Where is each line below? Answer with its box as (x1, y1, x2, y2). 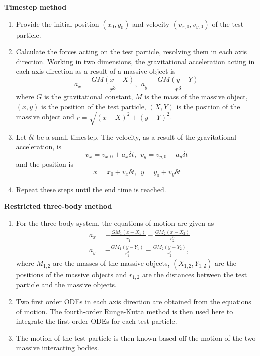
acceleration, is (16, 141, 62, 152)
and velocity (132, 18, 170, 29)
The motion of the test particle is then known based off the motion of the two (16, 332, 256, 343)
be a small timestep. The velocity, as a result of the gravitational (36, 131, 236, 142)
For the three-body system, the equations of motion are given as (16, 217, 214, 228)
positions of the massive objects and (16, 269, 127, 280)
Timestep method (4, 2, 67, 12)
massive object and (16, 111, 74, 122)
